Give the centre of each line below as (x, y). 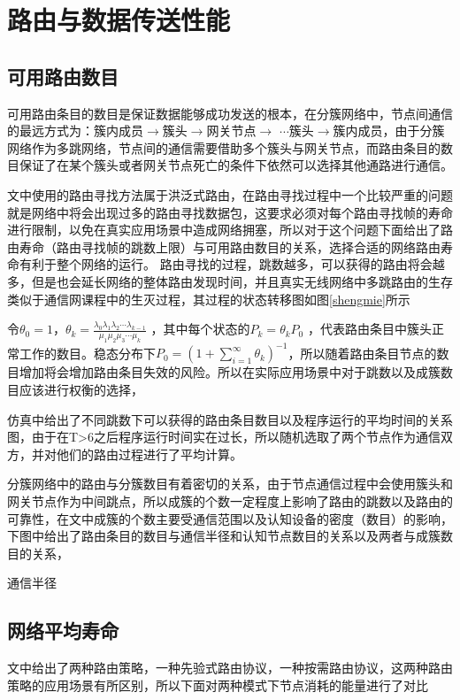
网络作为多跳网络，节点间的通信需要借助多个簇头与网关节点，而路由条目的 (224, 147)
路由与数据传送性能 (119, 20)
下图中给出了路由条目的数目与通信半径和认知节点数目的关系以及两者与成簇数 (230, 536)
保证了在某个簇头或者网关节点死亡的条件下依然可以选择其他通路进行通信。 (236, 165)
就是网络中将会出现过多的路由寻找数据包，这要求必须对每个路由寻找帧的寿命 (230, 212)
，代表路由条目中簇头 (369, 329)
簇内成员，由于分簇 (389, 131)
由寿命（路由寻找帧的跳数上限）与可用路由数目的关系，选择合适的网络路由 (224, 246)
